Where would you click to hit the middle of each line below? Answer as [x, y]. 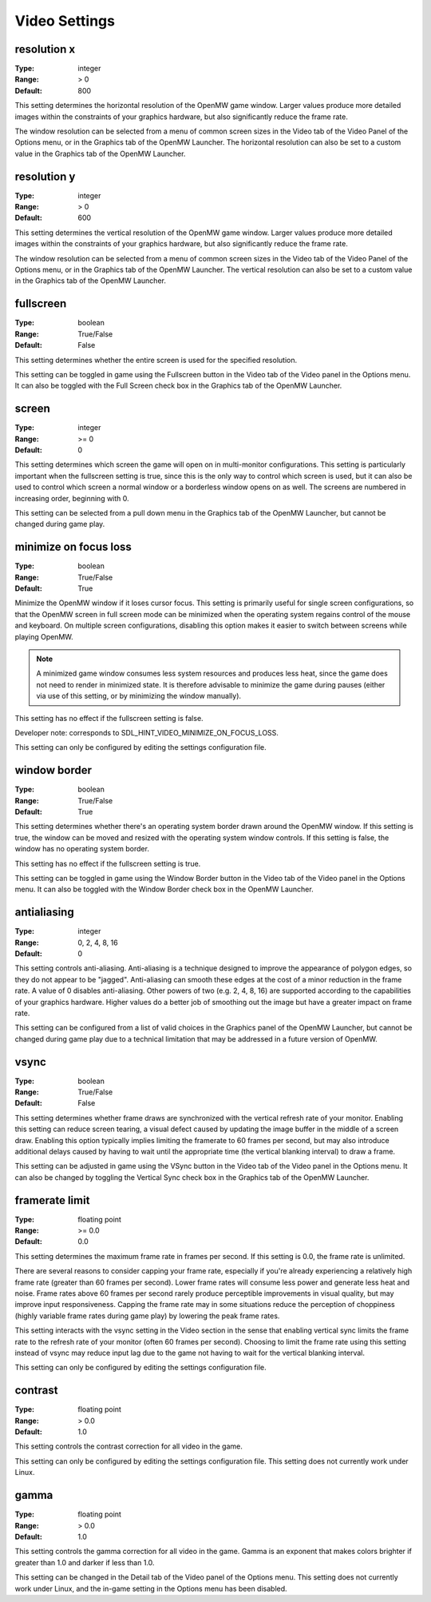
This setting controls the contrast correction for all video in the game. [129, 1446]
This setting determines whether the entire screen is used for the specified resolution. [156, 360]
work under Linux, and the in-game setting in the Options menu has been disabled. [151, 1588]
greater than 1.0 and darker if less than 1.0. [85, 1562]
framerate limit [52, 1200]
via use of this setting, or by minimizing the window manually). [139, 696]
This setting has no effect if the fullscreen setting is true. [108, 863]
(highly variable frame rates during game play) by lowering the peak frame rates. [147, 1316]
